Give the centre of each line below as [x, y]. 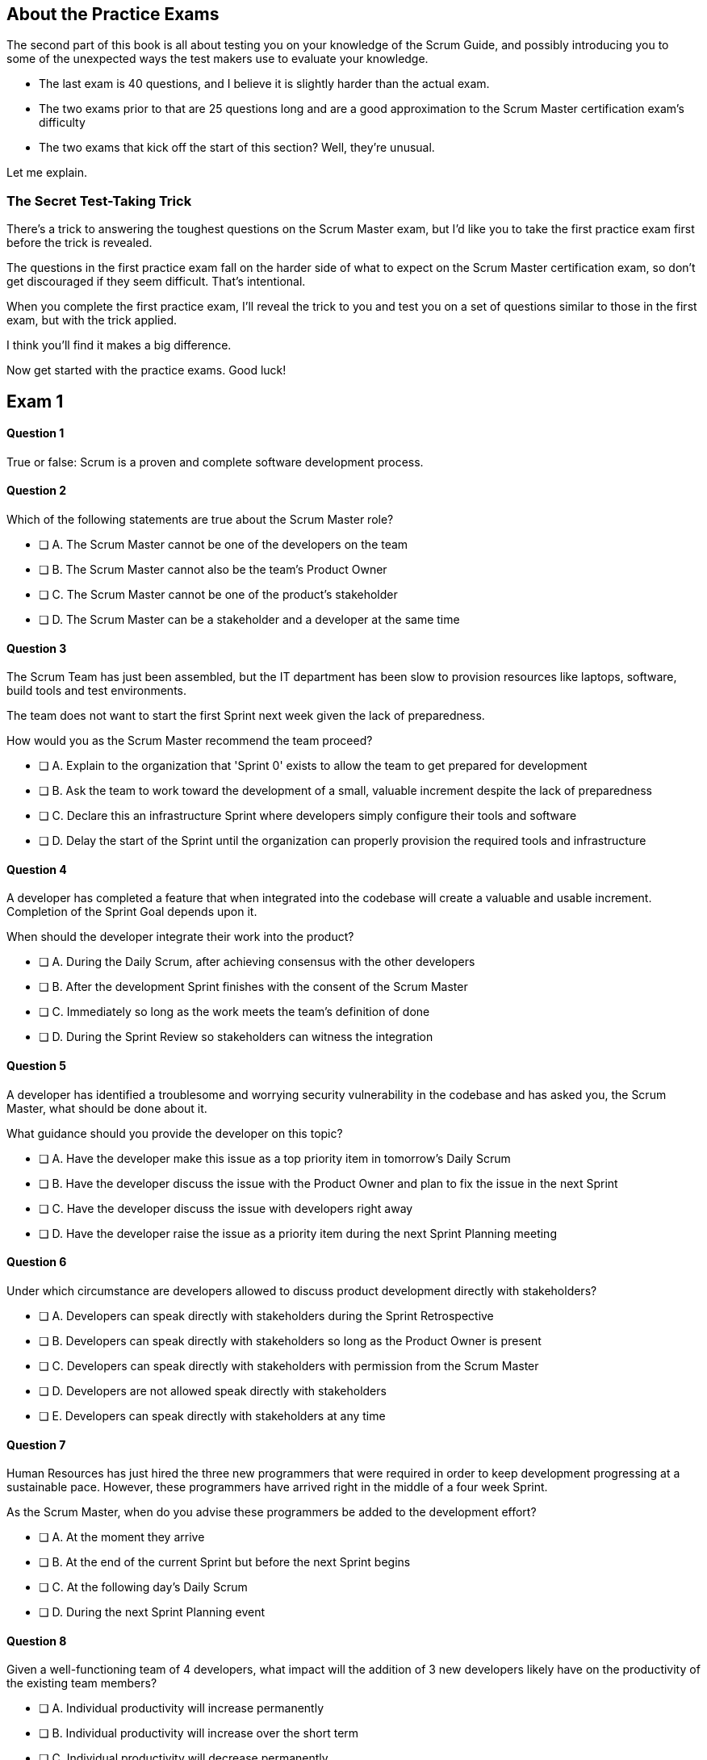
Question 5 [37, 1066]
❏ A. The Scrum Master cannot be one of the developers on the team [224, 545]
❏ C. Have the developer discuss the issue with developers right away [226, 1208]
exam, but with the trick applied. [92, 320]
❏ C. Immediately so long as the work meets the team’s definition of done [234, 1012]
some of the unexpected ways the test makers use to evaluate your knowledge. [218, 59]
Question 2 [37, 491]
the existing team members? [82, 1683]
